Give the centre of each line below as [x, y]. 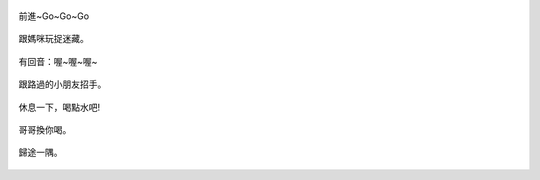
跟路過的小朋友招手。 [62, 84]
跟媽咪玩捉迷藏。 [53, 39]
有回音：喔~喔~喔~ [58, 61]
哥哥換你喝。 [45, 129]
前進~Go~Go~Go [54, 16]
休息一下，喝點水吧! [59, 107]
